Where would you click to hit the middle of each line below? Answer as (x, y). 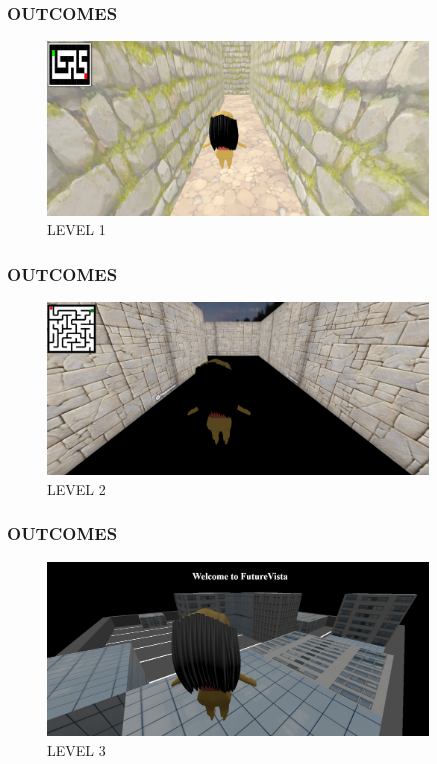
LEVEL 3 (76, 749)
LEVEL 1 (76, 229)
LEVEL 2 (76, 488)
